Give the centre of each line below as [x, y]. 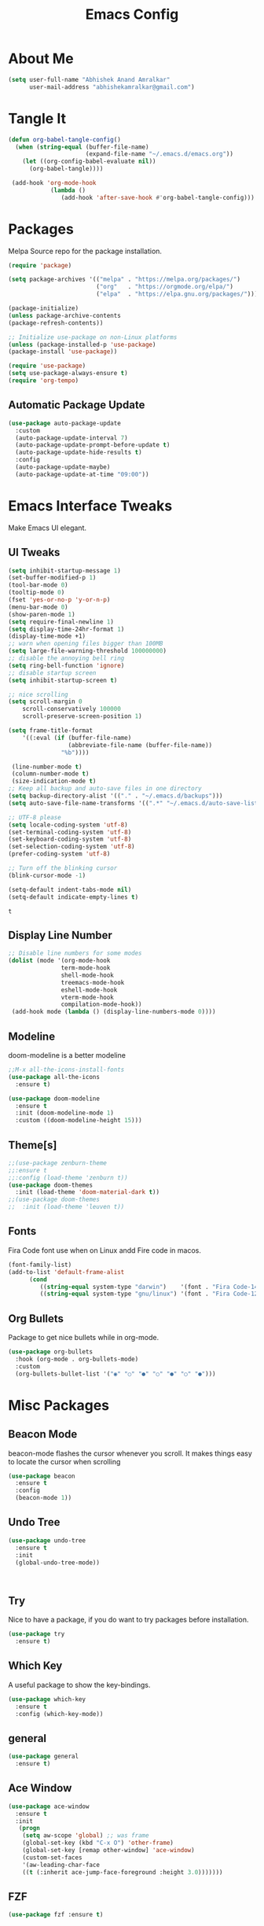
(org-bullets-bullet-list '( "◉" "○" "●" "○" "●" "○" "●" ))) [115, 1374]
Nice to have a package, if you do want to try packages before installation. [128, 1620]
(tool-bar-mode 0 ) [38, 585]
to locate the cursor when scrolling [64, 1461]
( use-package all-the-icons [54, 1077]
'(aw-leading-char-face [61, 1865]
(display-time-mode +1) [47, 636]
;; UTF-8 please [35, 817]
